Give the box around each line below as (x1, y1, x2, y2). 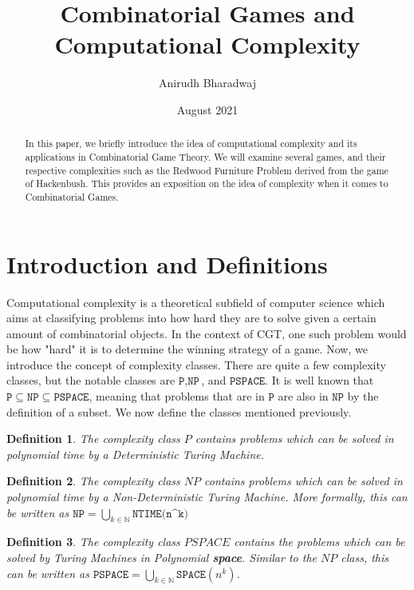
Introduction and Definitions (6, 247, 328, 280)
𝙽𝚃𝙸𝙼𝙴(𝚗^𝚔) (132, 508, 189, 520)
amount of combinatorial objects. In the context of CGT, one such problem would (6, 325, 407, 341)
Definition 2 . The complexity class (6, 472, 180, 489)
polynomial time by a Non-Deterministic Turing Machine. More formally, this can (6, 488, 408, 505)
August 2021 (176, 101, 239, 118)
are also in (278, 388, 329, 405)
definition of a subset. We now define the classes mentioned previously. (6, 403, 352, 420)
